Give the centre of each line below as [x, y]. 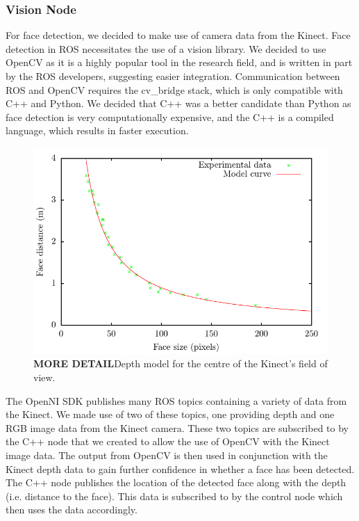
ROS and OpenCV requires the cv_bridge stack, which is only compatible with [174, 89]
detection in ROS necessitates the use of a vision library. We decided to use [166, 48]
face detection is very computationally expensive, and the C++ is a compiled [170, 117]
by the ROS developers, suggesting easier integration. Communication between [173, 76]
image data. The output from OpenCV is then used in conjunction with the [167, 455]
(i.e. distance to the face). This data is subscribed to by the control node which [174, 496]
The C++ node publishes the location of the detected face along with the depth [176, 482]
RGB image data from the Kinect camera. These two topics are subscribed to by [177, 427]
